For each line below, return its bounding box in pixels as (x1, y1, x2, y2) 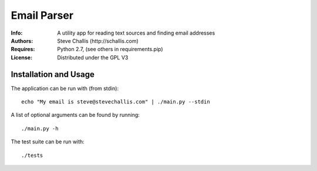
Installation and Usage (11, 69, 95, 79)
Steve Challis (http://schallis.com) (57, 37, 139, 44)
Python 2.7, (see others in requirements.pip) (57, 46, 164, 53)
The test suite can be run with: (11, 138, 85, 145)
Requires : (11, 46, 35, 53)
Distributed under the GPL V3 (57, 53, 129, 61)
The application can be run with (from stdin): (11, 85, 119, 92)
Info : (11, 29, 23, 36)
